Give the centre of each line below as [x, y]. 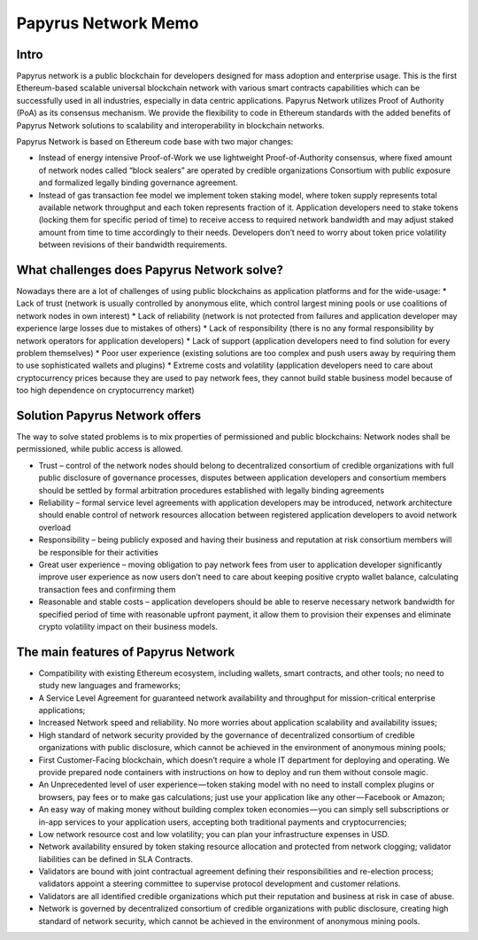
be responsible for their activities [98, 552]
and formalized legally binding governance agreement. [138, 183]
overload [54, 527]
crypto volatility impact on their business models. [128, 626]
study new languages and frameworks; [110, 686]
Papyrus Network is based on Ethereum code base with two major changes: [155, 142]
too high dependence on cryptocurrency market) [105, 391]
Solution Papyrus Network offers [109, 415]
